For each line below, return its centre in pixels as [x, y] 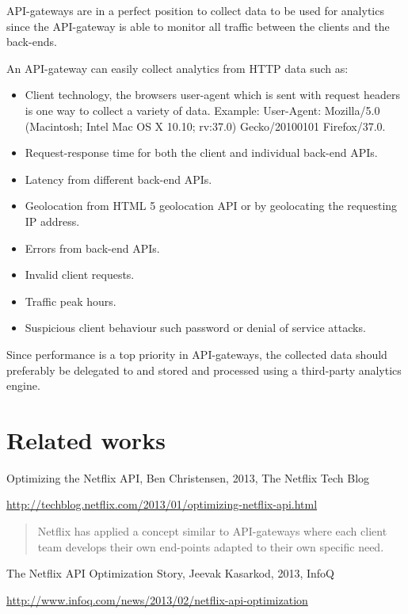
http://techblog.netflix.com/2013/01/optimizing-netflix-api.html [162, 504]
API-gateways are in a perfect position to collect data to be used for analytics [195, 10]
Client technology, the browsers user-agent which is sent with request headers [212, 95]
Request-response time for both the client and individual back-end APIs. [201, 153]
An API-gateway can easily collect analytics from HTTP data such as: [177, 68]
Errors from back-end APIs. [92, 248]
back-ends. [32, 42]
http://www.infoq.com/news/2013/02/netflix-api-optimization [157, 599]
